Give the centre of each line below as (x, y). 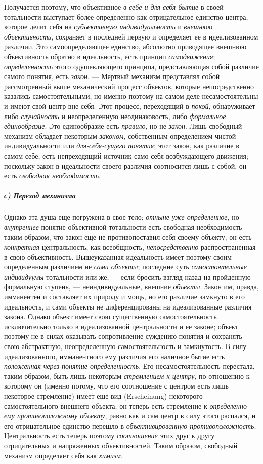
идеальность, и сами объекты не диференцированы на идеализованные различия (128, 306)
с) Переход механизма (40, 195)
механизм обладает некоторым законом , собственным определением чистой (120, 136)
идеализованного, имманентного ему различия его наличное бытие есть (115, 356)
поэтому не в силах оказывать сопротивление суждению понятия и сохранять (123, 336)
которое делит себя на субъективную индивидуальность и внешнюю (108, 27)
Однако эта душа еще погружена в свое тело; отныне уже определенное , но (122, 217)
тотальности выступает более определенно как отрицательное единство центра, (126, 16)
